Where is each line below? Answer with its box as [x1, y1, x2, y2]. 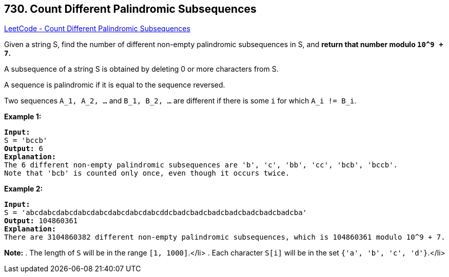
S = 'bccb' [4, 136, 48, 145]
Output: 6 [4, 144, 43, 153]
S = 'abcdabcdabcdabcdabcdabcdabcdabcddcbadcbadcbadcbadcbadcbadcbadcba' [4, 208, 307, 217]
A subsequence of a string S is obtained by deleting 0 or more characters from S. [4, 65, 279, 74]
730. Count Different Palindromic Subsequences [4, 3, 257, 15]
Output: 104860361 [4, 217, 78, 225]
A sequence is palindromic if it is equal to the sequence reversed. [4, 80, 225, 90]
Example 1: [4, 112, 42, 121]
